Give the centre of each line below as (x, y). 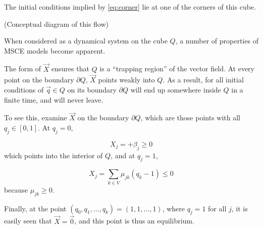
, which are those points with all (190, 118)
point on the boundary (39, 80)
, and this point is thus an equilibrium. (134, 221)
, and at (123, 155)
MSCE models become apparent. (55, 50)
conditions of (24, 89)
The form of (23, 68)
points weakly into (126, 80)
